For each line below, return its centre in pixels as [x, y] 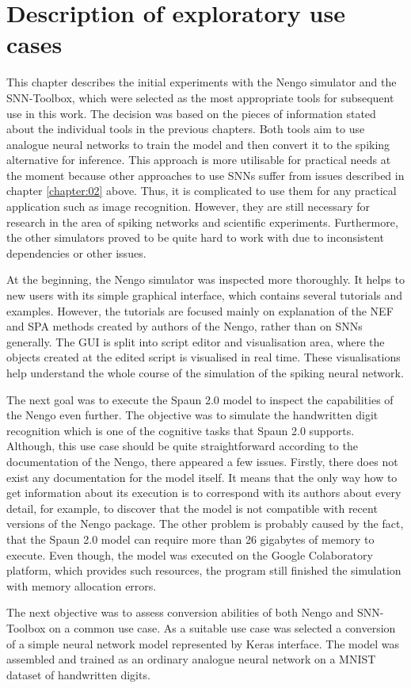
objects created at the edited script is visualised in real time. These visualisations [204, 357]
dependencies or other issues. [76, 252]
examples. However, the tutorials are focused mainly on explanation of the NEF [200, 310]
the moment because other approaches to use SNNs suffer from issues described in [205, 175]
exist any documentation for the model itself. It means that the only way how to [202, 477]
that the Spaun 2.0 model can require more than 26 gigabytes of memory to [190, 539]
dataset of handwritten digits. [78, 674]
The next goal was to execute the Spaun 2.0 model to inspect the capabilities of [200, 399]
